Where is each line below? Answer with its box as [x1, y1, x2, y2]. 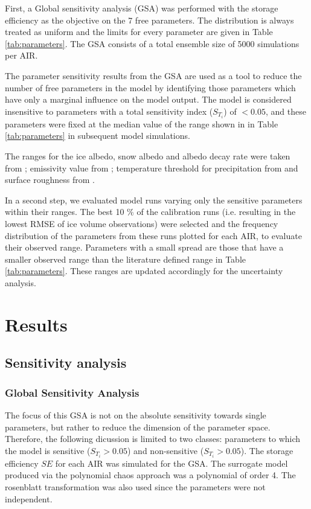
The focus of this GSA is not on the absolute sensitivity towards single [5, 408, 266, 421]
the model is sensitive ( [5, 444, 91, 456]
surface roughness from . [5, 173, 95, 186]
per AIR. [5, 49, 38, 62]
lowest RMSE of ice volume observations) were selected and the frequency [5, 217, 278, 229]
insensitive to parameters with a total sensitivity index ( [5, 104, 213, 117]
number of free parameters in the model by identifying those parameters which [5, 81, 296, 94]
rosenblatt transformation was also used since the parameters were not [5, 481, 266, 493]
